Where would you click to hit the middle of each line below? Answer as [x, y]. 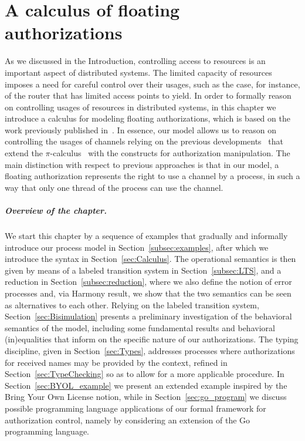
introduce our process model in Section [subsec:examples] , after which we [137, 247]
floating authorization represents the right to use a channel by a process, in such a [152, 176]
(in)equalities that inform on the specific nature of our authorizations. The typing [152, 339]
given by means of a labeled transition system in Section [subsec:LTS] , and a [143, 270]
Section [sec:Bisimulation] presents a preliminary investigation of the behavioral [148, 316]
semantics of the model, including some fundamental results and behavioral [140, 327]
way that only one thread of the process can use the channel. [114, 187]
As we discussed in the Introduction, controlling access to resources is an [135, 61]
